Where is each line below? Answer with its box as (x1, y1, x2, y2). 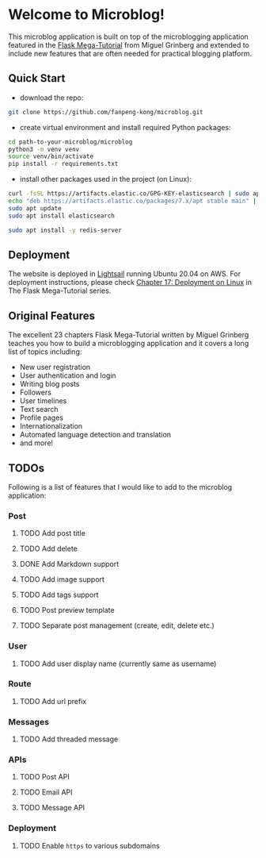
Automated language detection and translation (19, 430, 172, 440)
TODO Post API (19, 772, 70, 782)
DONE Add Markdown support (19, 560, 120, 569)
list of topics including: (8, 347, 82, 356)
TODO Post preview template (19, 606, 115, 615)
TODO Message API (19, 803, 85, 813)
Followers (19, 387, 51, 398)
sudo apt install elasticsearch (8, 212, 115, 220)
